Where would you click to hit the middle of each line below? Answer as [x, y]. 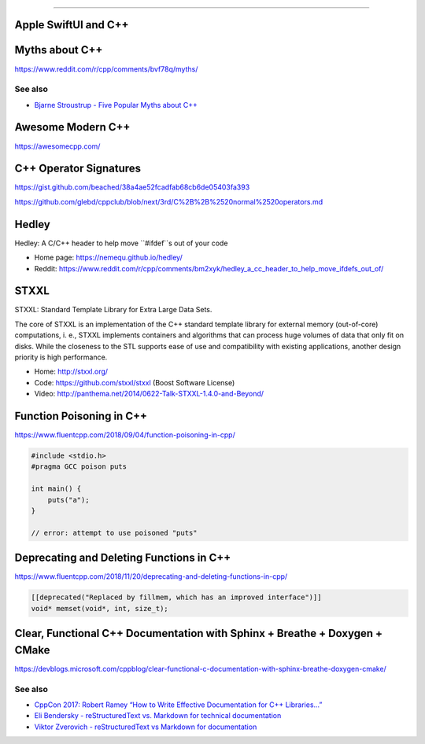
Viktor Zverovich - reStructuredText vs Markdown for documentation [146, 727]
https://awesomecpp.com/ [57, 146]
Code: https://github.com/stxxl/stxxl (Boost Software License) [135, 382]
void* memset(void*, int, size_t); [100, 608]
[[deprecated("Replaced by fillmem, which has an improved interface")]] [176, 597]
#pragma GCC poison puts [79, 467]
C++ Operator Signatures [78, 169]
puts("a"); [68, 500]
